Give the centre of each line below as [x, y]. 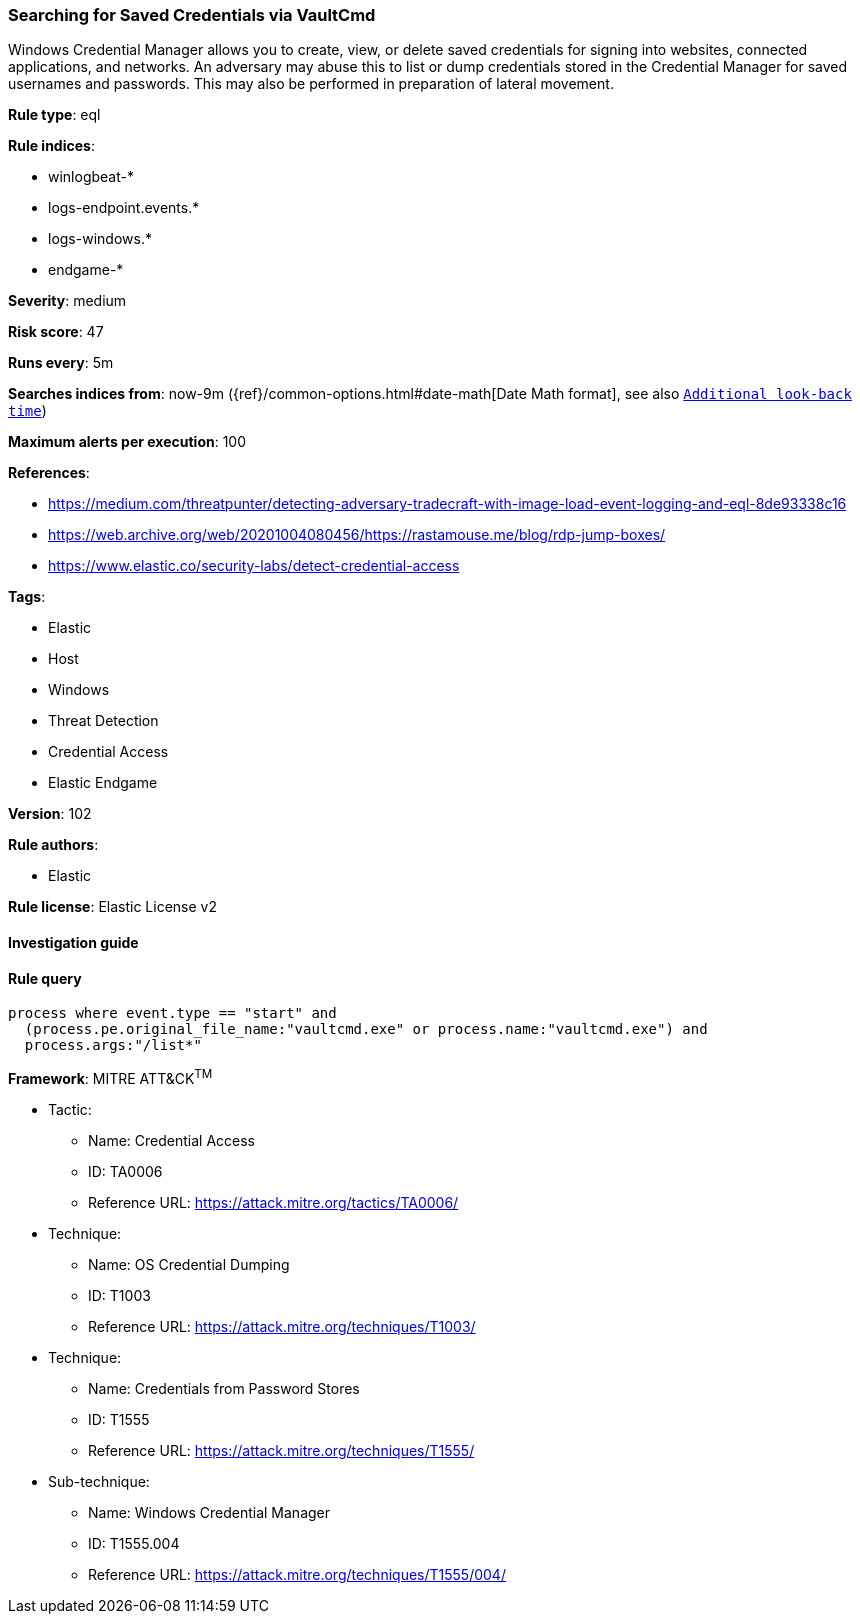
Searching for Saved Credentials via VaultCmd [192, 15]
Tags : [27, 597]
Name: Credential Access [171, 1140]
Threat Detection [103, 721]
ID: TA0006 [125, 1171]
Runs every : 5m [61, 363]
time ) [27, 411]
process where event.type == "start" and [172, 1013]
